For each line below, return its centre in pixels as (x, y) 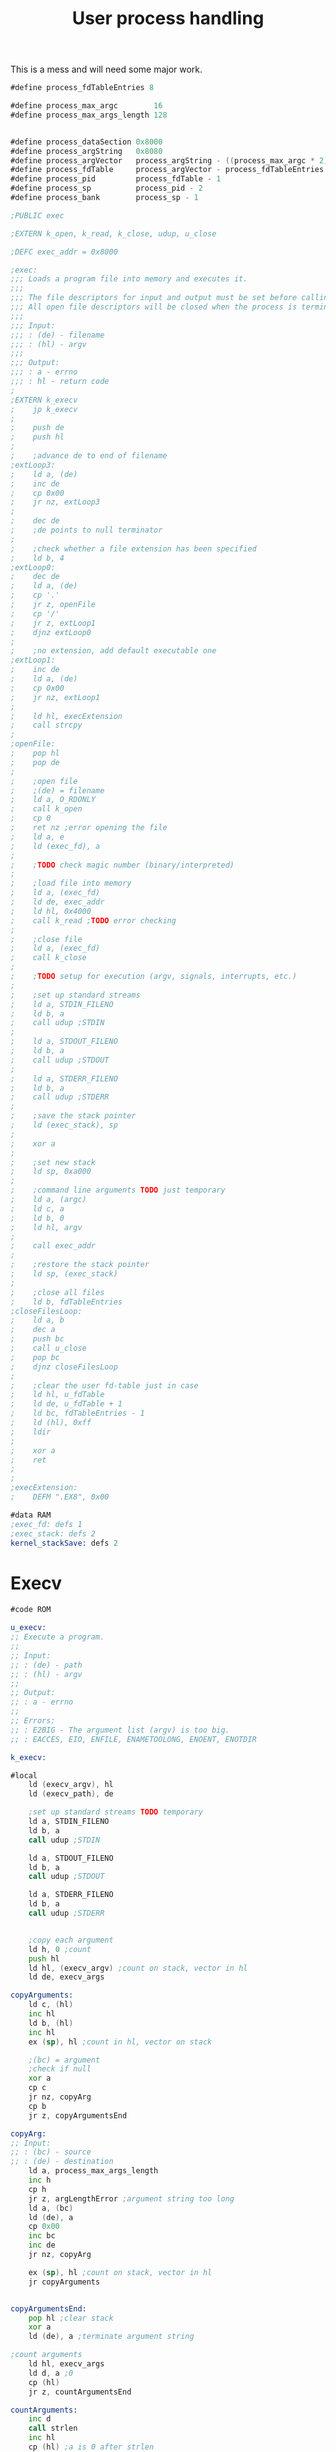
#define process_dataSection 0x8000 (86, 142)
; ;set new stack (53, 1162)
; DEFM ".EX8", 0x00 (60, 1497)
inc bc (42, 2236)
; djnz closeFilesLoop (64, 1367)
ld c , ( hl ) (51, 2005)
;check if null (60, 2069)
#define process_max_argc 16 (86, 106)
